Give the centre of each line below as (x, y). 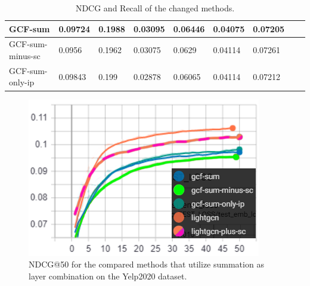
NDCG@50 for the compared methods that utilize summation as (146, 264)
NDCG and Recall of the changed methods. (155, 8)
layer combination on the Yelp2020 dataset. (108, 276)
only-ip (22, 82)
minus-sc (25, 56)
